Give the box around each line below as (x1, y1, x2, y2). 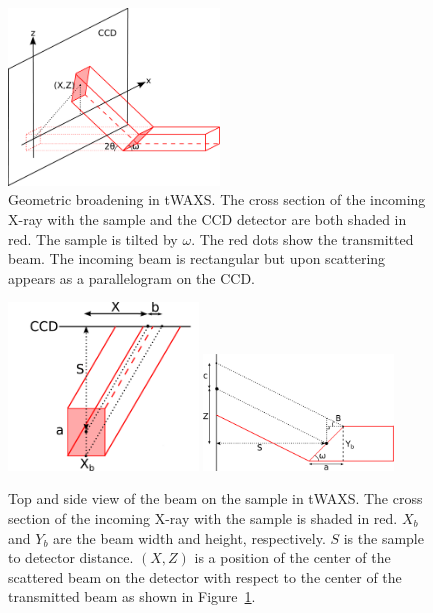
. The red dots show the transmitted (191, 228, 414, 249)
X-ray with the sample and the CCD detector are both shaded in (8, 209, 407, 230)
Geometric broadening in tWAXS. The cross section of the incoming (8, 189, 426, 210)
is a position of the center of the (194, 547, 391, 568)
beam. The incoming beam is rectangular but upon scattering (8, 248, 386, 269)
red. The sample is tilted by (8, 228, 178, 249)
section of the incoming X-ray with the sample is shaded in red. (8, 507, 398, 528)
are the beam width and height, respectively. (53, 527, 326, 548)
